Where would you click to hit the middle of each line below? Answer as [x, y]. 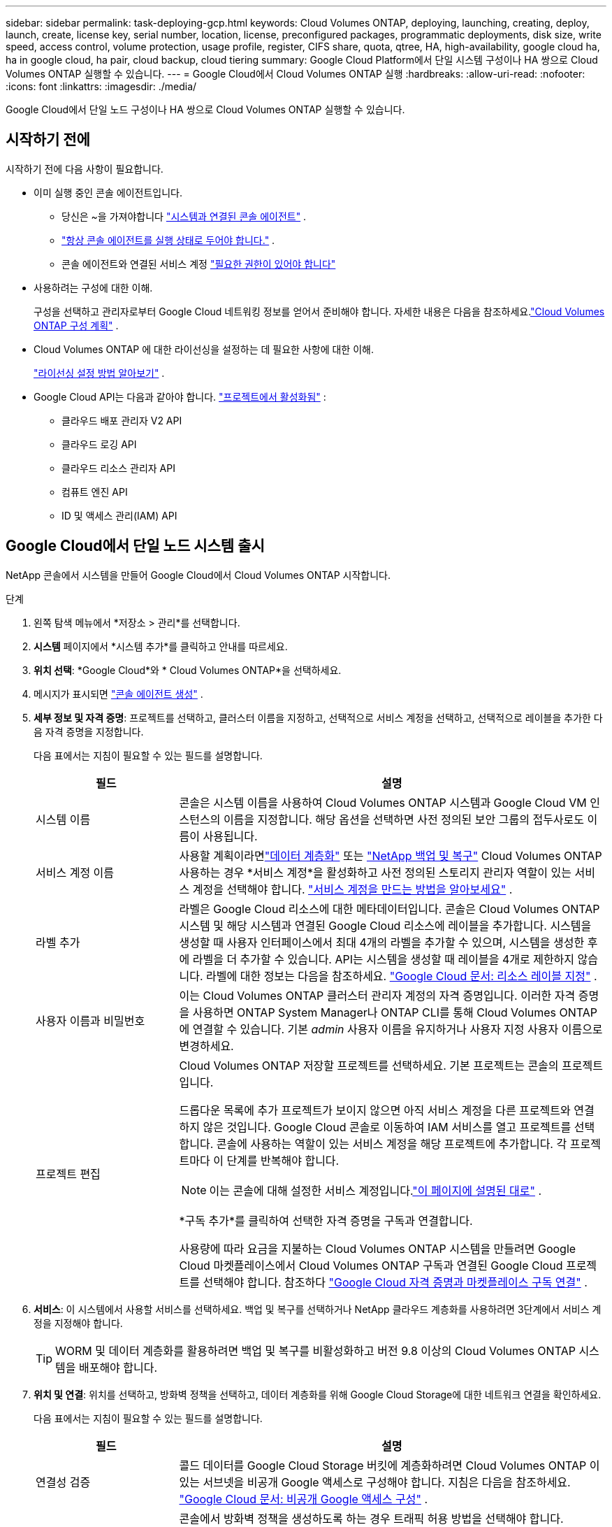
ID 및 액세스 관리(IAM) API [119, 515]
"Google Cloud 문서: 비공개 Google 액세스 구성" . [304, 1499]
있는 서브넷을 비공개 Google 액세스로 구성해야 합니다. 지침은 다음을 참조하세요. [375, 1482]
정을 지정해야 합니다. [78, 1323]
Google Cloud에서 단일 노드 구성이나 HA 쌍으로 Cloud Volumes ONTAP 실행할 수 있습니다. [205, 109]
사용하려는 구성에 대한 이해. [93, 287]
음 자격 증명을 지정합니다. [89, 731]
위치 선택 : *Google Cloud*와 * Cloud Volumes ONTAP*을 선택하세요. [188, 670]
